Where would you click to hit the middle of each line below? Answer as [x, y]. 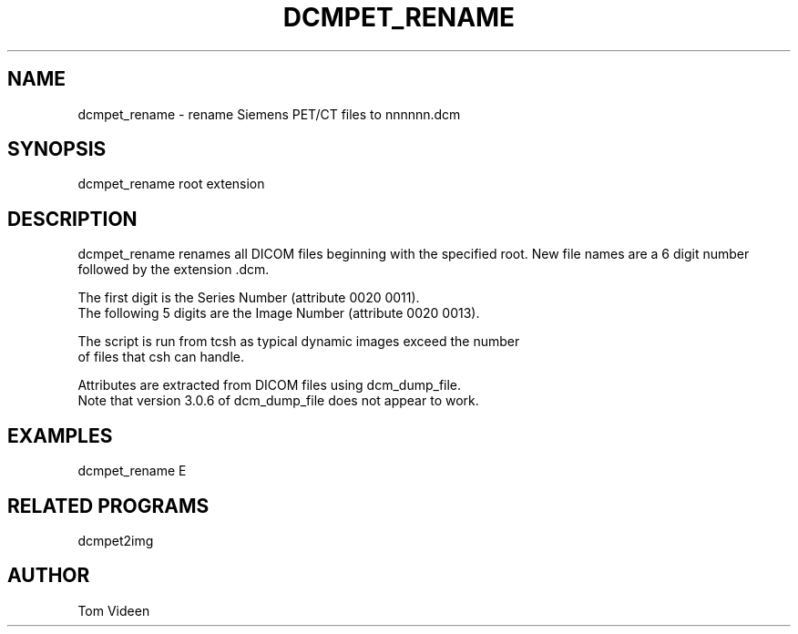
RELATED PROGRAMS [108, 506]
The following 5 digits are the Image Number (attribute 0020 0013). [279, 313]
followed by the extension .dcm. [174, 270]
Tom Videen [114, 610]
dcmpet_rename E [132, 471]
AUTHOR [49, 576]
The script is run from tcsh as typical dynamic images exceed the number [299, 342]
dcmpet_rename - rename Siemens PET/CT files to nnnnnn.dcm [269, 114]
